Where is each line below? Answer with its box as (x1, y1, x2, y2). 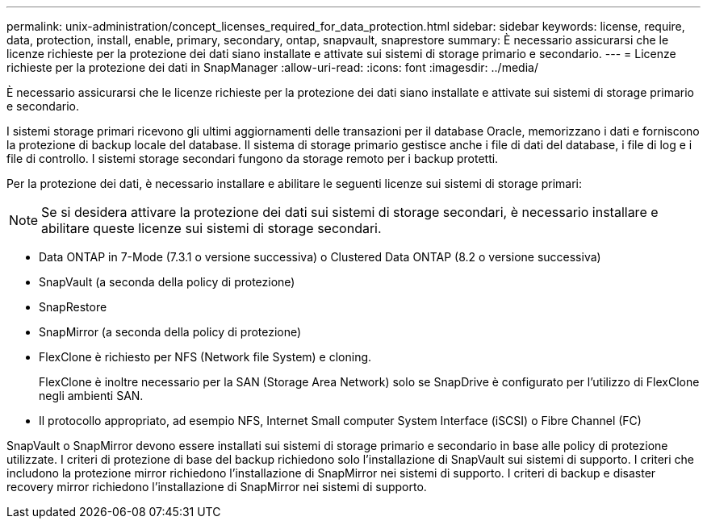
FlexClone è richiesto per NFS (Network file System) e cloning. (39, 350, 372, 364)
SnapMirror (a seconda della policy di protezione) (39, 325, 302, 339)
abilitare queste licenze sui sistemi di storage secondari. (41, 220, 382, 236)
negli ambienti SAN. (39, 389, 144, 402)
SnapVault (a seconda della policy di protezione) (39, 275, 295, 289)
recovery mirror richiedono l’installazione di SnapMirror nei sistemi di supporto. (6, 480, 427, 494)
